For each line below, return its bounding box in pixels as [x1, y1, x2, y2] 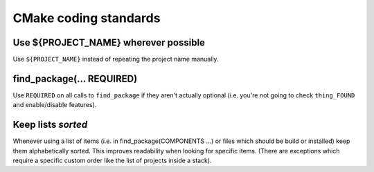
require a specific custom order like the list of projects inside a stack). [12, 156, 212, 165]
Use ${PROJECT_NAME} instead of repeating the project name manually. [12, 55, 219, 64]
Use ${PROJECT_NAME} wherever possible [12, 37, 206, 48]
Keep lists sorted [12, 119, 88, 131]
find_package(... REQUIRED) [12, 73, 138, 84]
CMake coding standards [12, 10, 161, 26]
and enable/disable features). [12, 101, 97, 109]
